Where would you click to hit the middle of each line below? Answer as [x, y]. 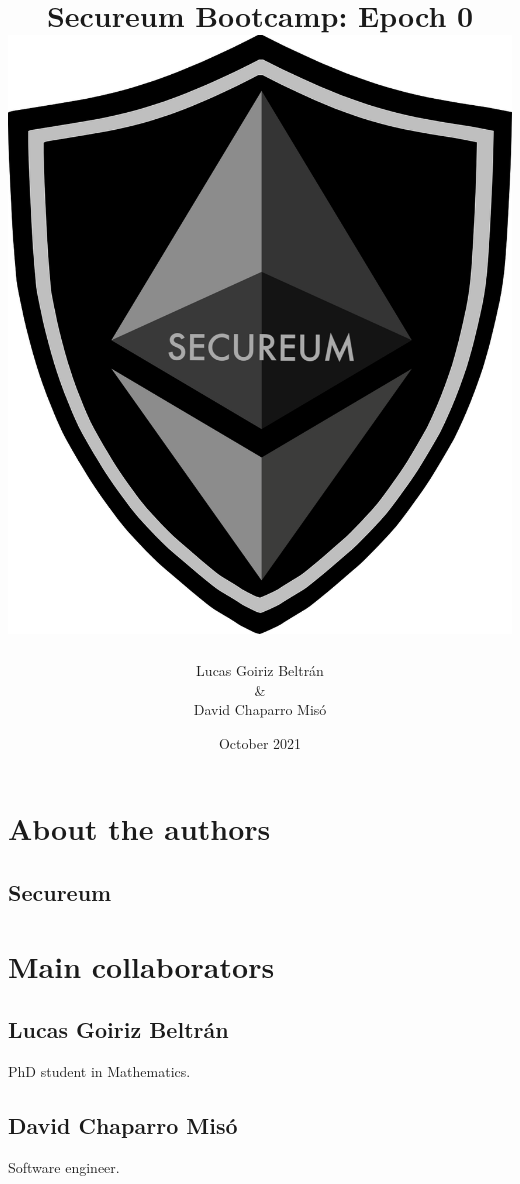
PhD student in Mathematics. [99, 1070]
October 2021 [260, 742]
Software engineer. [64, 1166]
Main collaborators [141, 965]
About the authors [139, 828]
